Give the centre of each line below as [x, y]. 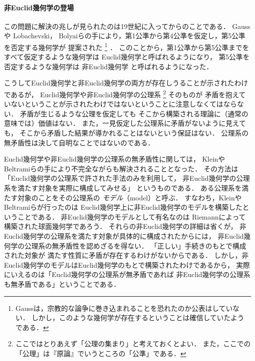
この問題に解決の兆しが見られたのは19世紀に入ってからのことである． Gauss [127, 26]
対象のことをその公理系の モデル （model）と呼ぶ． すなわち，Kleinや [129, 197]
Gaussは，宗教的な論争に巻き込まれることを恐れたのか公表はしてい [124, 308]
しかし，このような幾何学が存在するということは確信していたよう [138, 318]
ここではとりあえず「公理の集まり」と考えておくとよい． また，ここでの [133, 344]
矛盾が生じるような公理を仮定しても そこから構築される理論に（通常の [134, 113]
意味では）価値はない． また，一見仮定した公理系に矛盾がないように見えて [125, 123]
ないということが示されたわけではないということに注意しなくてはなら [124, 104]
